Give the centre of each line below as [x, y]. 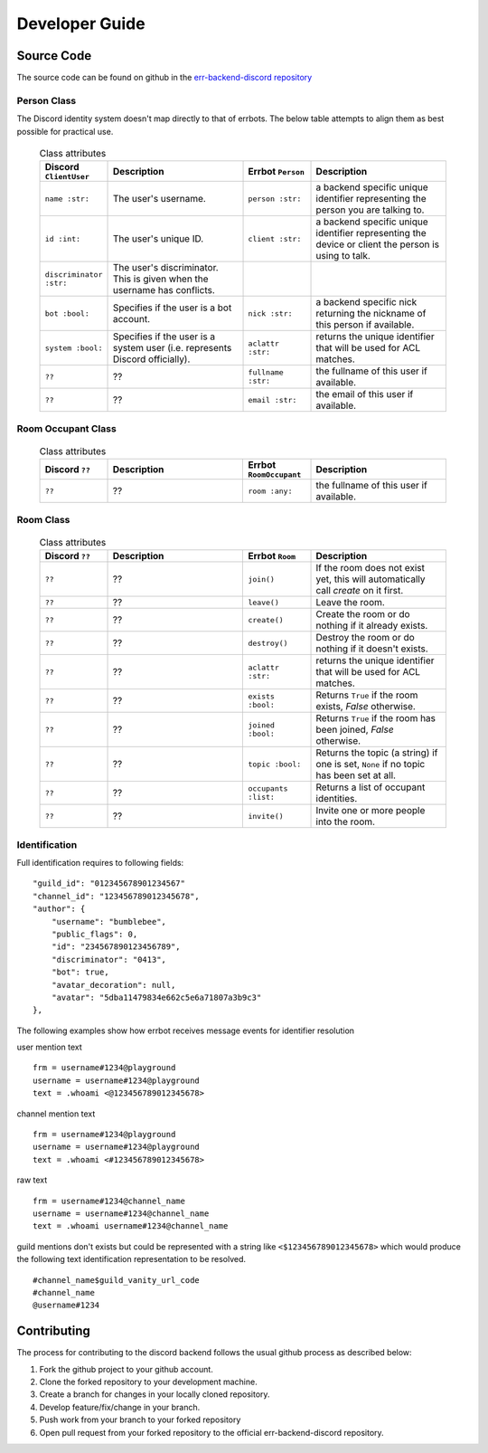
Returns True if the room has [376, 718]
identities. [337, 799]
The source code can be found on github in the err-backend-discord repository [164, 78]
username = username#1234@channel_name [121, 1213]
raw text [32, 1180]
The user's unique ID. [158, 239]
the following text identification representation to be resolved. [131, 1259]
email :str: [272, 399]
